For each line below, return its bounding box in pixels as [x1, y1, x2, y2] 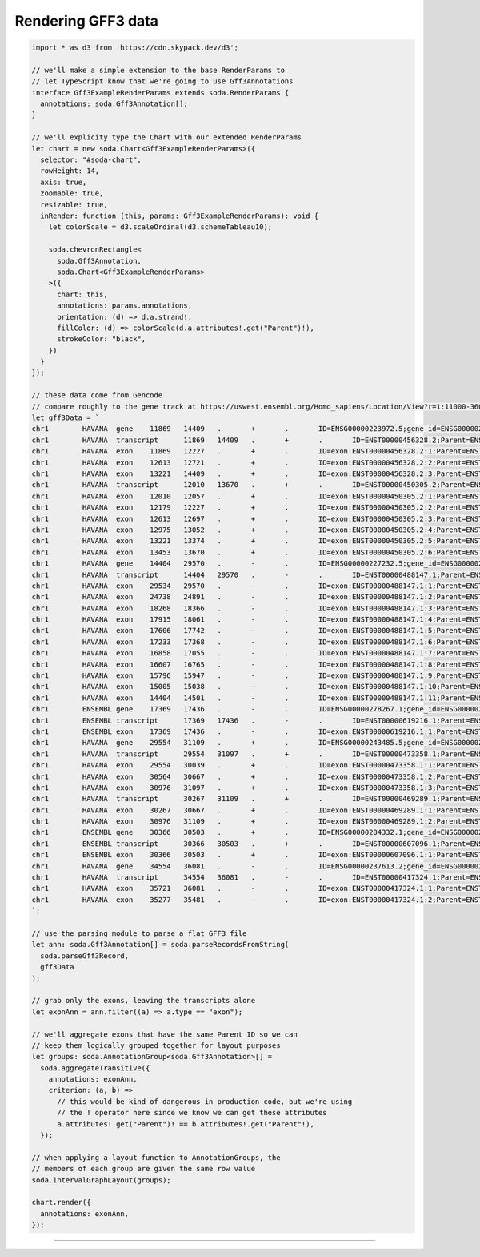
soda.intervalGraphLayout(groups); [31, 1175, 171, 1185]
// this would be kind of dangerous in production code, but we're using [57, 1097, 353, 1106]
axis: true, [40, 177, 87, 187]
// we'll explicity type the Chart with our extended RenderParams [31, 133, 302, 142]
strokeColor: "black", [57, 335, 146, 344]
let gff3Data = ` [31, 413, 100, 422]
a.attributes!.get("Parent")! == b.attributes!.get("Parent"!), [57, 1119, 315, 1129]
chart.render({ [31, 1198, 91, 1207]
